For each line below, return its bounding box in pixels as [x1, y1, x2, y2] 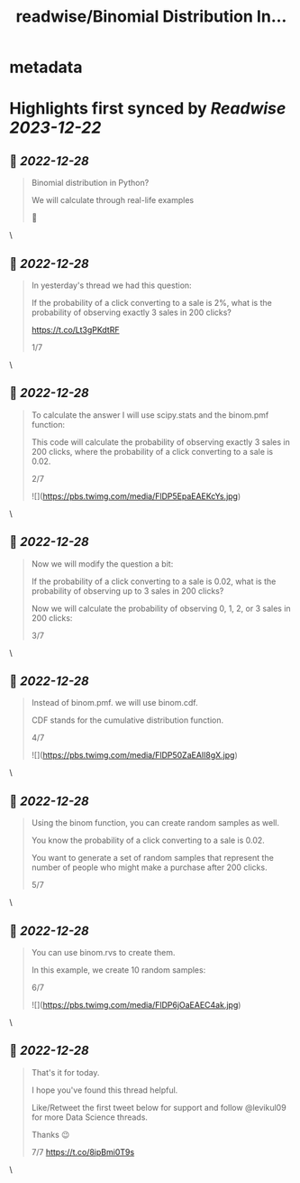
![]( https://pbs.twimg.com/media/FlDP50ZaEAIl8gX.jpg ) [31, 750, 238, 761]
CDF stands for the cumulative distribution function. [31, 715, 224, 726]
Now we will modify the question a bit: [31, 558, 174, 569]
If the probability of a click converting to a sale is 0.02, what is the [31, 576, 277, 587]
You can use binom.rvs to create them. [31, 947, 176, 958]
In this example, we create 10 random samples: [31, 965, 206, 975]
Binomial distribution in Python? [31, 178, 150, 189]
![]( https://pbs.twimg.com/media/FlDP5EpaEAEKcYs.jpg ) [31, 490, 241, 502]
